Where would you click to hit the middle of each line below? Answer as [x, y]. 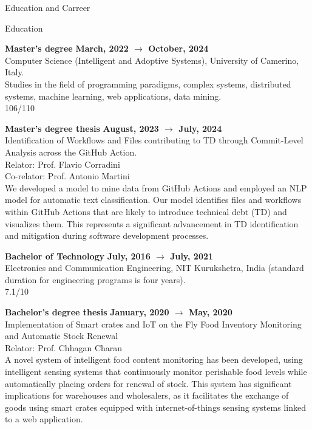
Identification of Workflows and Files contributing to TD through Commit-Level [154, 140]
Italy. [15, 72]
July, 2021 [192, 256]
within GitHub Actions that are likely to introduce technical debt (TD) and [146, 211]
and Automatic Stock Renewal [62, 336]
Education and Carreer [48, 7]
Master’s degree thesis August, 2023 [82, 128]
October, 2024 [178, 48]
